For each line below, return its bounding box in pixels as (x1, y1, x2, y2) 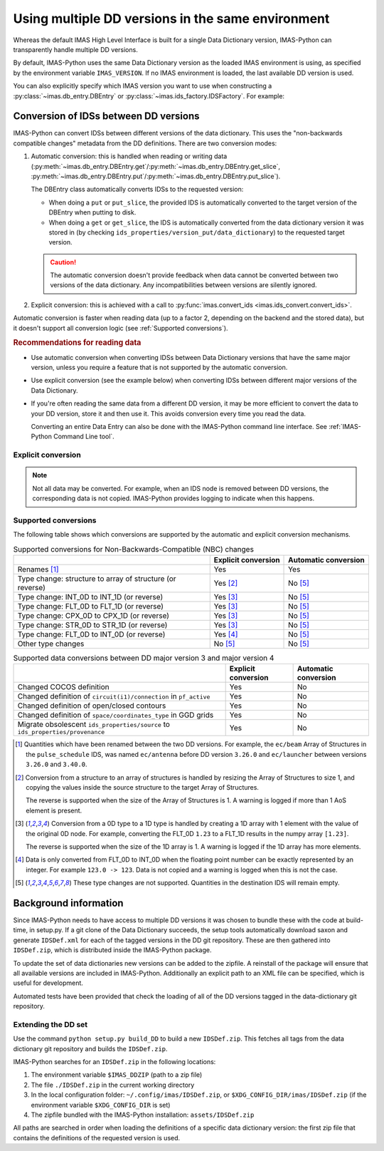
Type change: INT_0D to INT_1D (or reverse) (17, 592, 164, 602)
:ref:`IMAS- (328, 423, 362, 431)
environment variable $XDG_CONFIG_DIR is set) (31, 1100, 171, 1109)
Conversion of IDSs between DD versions (13, 110, 200, 123)
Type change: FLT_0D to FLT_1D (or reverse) (17, 602, 164, 611)
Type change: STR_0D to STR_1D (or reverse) (17, 620, 168, 630)
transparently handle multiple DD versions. (13, 45, 138, 53)
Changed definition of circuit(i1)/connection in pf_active (17, 691, 210, 701)
